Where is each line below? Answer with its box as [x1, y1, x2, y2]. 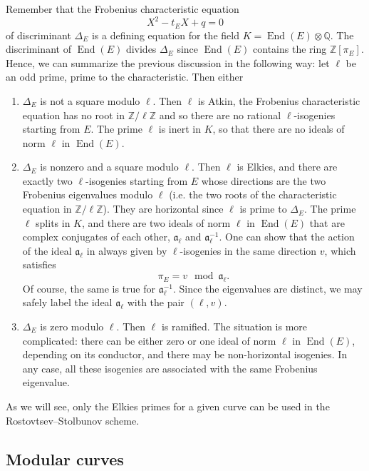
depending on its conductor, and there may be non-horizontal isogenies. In [22, 347, 348, 362]
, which [324, 243, 356, 258]
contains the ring [253, 41, 327, 56]
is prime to [239, 201, 287, 216]
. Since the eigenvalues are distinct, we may [173, 280, 363, 295]
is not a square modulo [40, 93, 140, 108]
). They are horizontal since [103, 201, 224, 216]
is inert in [158, 121, 202, 136]
